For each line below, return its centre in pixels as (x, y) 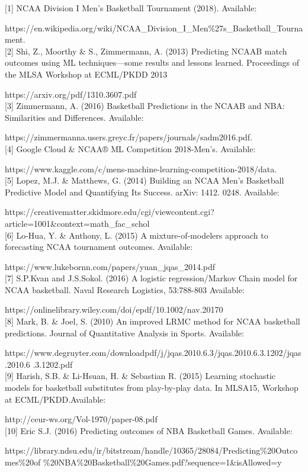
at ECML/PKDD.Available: (55, 399)
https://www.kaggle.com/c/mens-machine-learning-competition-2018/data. (141, 168)
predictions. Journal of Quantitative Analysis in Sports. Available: (124, 333)
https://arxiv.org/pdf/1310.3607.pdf (71, 94)
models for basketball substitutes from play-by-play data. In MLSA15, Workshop (152, 388)
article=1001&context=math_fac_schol (77, 223)
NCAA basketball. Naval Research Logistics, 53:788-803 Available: (125, 289)
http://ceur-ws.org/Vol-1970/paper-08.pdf (81, 419)
